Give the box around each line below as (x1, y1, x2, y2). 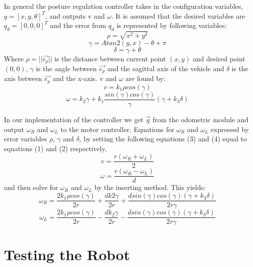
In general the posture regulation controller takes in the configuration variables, (4, 1, 243, 11)
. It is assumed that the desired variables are (111, 10, 245, 21)
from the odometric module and (152, 114, 249, 124)
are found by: (125, 73, 166, 83)
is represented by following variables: (116, 20, 227, 30)
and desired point (193, 53, 246, 63)
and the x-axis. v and (52, 73, 117, 83)
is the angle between (36, 63, 97, 73)
